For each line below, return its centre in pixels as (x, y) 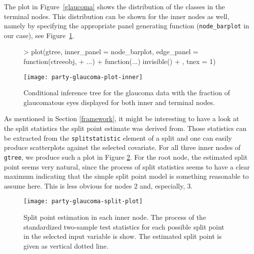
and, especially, (162, 185)
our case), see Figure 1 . (39, 35)
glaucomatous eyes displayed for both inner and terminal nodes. (119, 102)
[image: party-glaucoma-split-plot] (83, 201)
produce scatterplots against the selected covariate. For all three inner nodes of (122, 147)
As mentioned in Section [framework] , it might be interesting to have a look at (122, 118)
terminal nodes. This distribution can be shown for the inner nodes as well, (117, 16)
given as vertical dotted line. (66, 245)
